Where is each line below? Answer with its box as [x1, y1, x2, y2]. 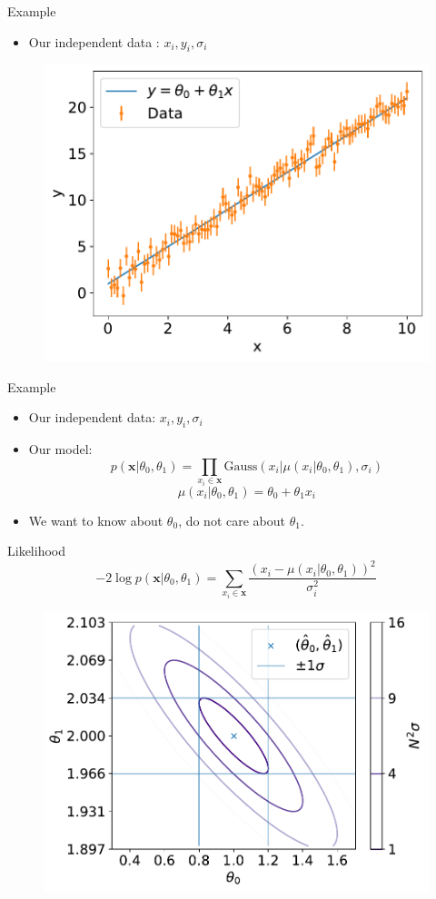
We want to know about [28, 510, 163, 529]
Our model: [28, 440, 93, 459]
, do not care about [178, 510, 286, 529]
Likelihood [7, 541, 65, 560]
